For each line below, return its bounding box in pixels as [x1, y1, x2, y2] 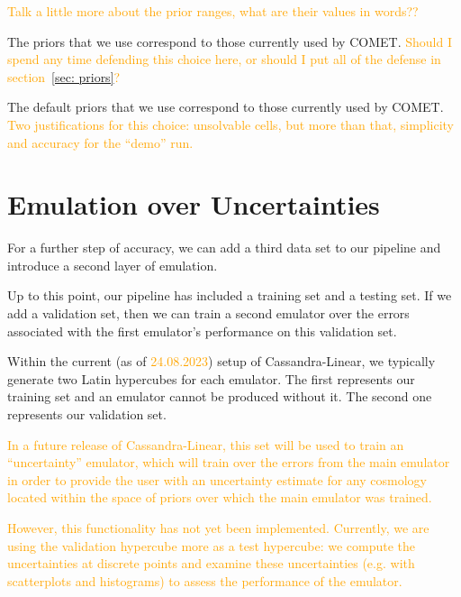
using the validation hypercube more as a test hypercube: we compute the [7, 536, 415, 555]
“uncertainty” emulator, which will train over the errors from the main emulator [7, 453, 450, 472]
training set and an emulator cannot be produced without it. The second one [7, 387, 432, 406]
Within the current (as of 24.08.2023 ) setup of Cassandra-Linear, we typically [7, 352, 436, 371]
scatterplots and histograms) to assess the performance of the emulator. [7, 571, 402, 590]
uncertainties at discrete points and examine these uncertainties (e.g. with [7, 554, 415, 573]
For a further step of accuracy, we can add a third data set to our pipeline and [7, 238, 441, 257]
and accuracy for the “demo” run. [7, 133, 194, 152]
